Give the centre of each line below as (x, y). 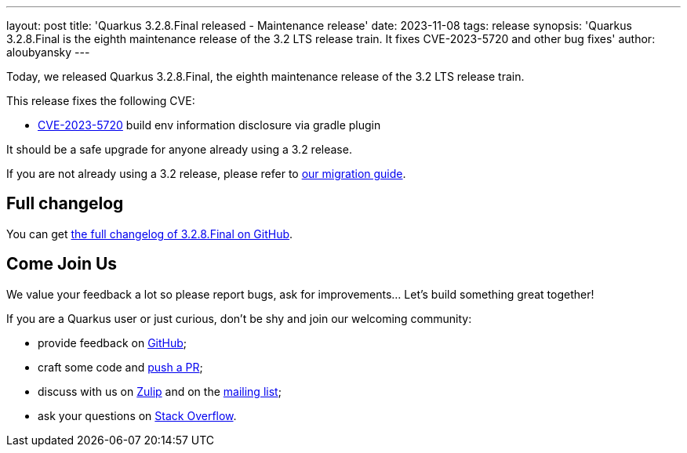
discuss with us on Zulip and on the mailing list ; (160, 391)
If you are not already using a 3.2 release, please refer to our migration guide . (206, 174)
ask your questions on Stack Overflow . (137, 415)
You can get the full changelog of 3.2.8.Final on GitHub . (150, 234)
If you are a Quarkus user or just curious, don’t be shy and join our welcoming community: (239, 318)
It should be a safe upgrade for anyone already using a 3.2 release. (179, 149)
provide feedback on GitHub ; (113, 342)
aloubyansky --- (48, 52)
